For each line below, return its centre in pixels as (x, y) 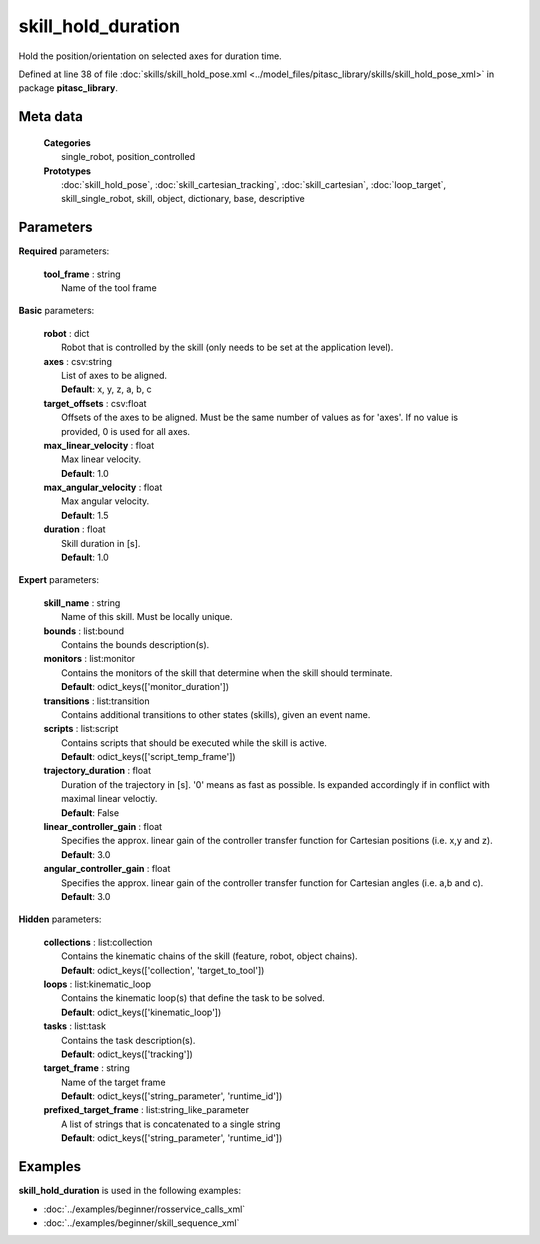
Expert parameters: (59, 580)
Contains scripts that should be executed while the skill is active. (194, 742)
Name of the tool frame (109, 287)
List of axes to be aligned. (114, 375)
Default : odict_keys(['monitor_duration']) (145, 687)
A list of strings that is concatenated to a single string (171, 1124)
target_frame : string (86, 1068)
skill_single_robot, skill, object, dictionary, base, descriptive (183, 199)
